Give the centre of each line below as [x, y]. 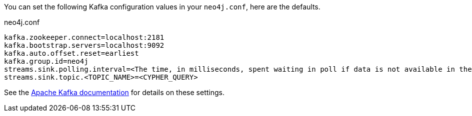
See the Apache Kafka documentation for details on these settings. [114, 92]
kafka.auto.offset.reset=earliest [71, 53]
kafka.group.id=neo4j [46, 61]
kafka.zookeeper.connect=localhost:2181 [84, 37]
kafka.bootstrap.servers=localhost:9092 [84, 45]
